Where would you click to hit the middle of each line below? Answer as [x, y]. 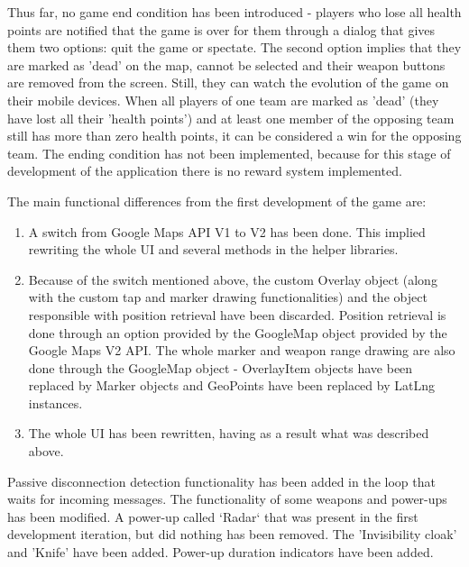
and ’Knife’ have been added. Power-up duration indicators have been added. [221, 552]
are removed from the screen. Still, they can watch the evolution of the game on [228, 82]
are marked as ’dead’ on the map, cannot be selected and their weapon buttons [226, 64]
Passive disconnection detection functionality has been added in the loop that [221, 481]
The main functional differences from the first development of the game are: [217, 201]
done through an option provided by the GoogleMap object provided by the [238, 332]
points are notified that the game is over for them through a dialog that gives [221, 29]
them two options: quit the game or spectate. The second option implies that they [234, 47]
